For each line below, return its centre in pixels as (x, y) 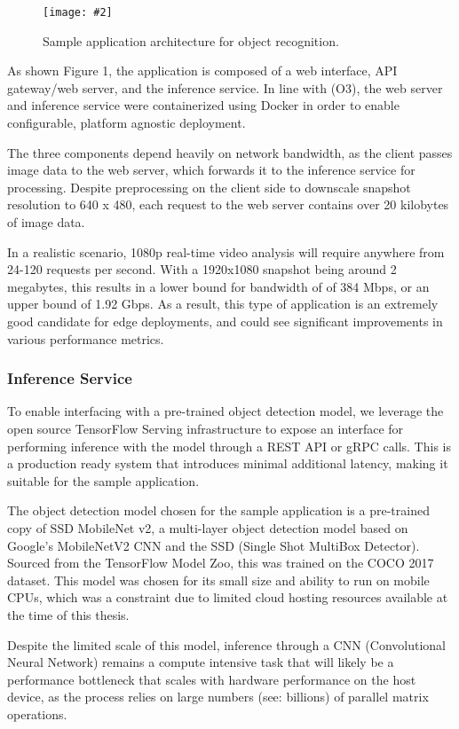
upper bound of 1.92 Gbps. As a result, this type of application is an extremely (223, 304)
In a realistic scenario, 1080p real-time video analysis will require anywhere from (226, 251)
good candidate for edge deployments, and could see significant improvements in (225, 321)
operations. (37, 713)
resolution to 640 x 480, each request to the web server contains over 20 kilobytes (228, 204)
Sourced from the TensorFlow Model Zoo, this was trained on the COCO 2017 (221, 563)
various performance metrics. (86, 338)
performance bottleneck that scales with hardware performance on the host (212, 679)
